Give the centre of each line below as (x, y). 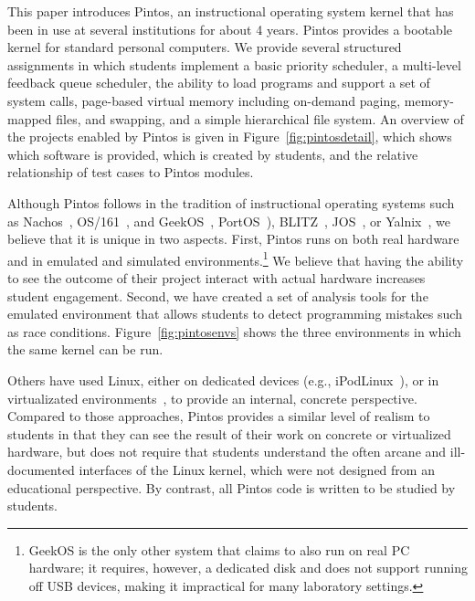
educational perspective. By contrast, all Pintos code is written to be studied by (232, 487)
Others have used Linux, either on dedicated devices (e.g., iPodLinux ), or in (223, 380)
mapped (30, 118)
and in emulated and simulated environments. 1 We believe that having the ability (236, 258)
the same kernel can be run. (85, 349)
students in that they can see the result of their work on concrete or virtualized (229, 433)
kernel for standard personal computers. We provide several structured (205, 47)
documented (41, 469)
